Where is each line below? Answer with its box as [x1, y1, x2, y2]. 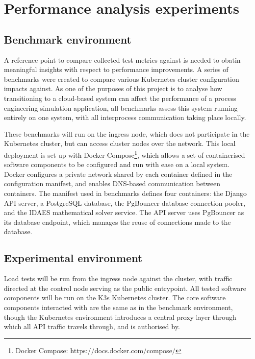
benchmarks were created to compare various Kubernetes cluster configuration [4, 73, 239, 84]
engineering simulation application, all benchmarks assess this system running [4, 102, 238, 113]
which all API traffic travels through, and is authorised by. [4, 321, 180, 332]
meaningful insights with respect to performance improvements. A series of [4, 64, 229, 74]
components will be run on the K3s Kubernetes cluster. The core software [4, 292, 226, 303]
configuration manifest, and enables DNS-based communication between [4, 178, 221, 189]
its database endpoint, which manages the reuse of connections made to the [4, 216, 231, 227]
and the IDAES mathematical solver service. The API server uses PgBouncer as [4, 207, 244, 217]
